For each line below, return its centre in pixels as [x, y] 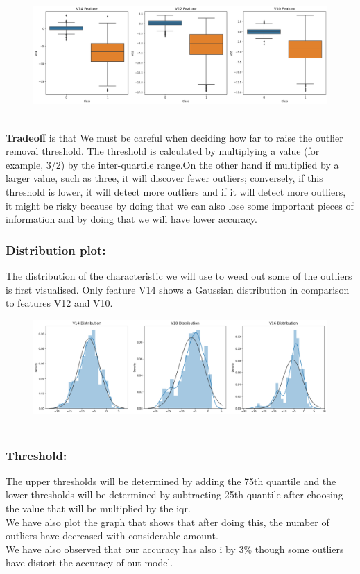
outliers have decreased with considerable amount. [112, 535]
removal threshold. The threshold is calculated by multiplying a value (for [163, 151]
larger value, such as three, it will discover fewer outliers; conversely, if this [164, 178]
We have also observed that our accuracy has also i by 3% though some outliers [175, 549]
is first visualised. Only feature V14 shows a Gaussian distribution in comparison [178, 289]
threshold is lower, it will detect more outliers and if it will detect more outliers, [176, 192]
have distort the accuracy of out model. [89, 563]
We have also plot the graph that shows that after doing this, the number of [168, 522]
